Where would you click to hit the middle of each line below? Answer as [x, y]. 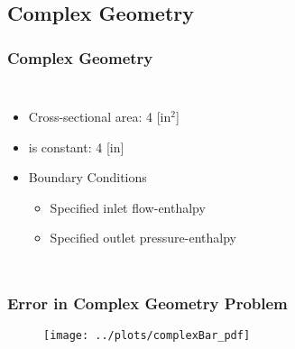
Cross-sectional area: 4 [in [100, 116]
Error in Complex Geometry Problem [147, 303]
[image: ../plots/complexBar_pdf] [147, 336]
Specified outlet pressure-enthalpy [143, 238]
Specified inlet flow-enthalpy [128, 207]
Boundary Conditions [88, 177]
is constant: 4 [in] [76, 147]
